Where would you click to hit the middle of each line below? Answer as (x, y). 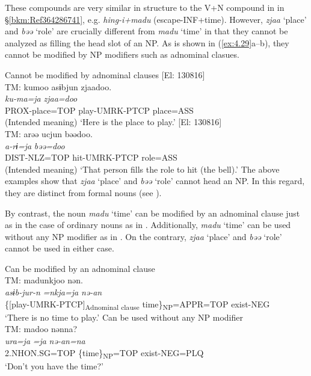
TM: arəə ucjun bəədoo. (49, 133)
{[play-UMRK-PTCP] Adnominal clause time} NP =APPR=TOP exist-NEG (137, 304)
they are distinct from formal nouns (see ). (83, 192)
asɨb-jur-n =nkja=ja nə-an (54, 292)
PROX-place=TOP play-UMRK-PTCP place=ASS (99, 110)
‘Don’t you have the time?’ (54, 365)
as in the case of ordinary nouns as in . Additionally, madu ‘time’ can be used (148, 225)
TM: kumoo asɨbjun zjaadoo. (58, 86)
